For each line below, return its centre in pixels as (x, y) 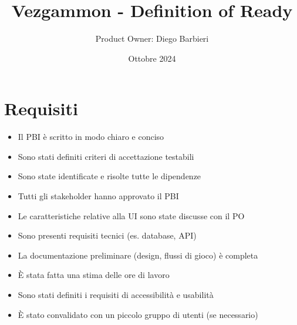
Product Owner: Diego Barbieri (152, 38)
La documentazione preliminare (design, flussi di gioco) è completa (138, 255)
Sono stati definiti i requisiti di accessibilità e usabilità (116, 294)
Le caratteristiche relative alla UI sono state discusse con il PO (131, 215)
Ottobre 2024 (152, 58)
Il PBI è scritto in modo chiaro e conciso (91, 137)
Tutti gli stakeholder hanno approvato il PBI (98, 196)
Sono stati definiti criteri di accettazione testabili (106, 156)
